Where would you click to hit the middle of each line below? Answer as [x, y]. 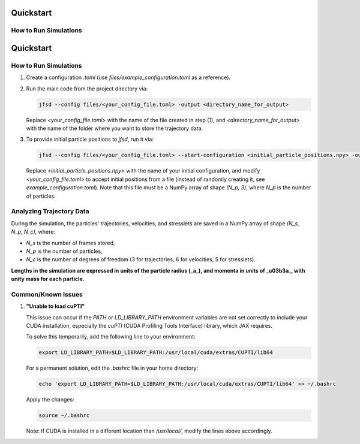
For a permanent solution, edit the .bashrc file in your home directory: [112, 368]
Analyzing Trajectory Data [50, 212]
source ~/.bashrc [64, 416]
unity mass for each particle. [48, 279]
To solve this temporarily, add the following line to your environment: [111, 337]
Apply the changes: [50, 400]
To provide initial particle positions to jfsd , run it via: [90, 139]
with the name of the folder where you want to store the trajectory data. [115, 128]
